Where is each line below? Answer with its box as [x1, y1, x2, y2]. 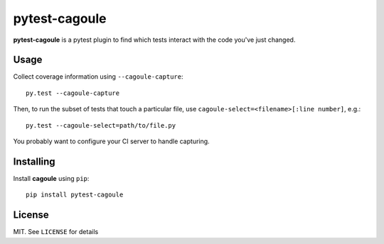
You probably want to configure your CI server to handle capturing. [13, 137, 210, 145]
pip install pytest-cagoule [26, 191, 124, 199]
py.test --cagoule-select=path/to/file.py [26, 121, 176, 129]
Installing [13, 155, 56, 167]
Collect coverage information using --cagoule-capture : [13, 72, 183, 81]
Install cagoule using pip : [13, 174, 90, 182]
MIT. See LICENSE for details [13, 228, 99, 236]
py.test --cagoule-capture [26, 89, 120, 97]
